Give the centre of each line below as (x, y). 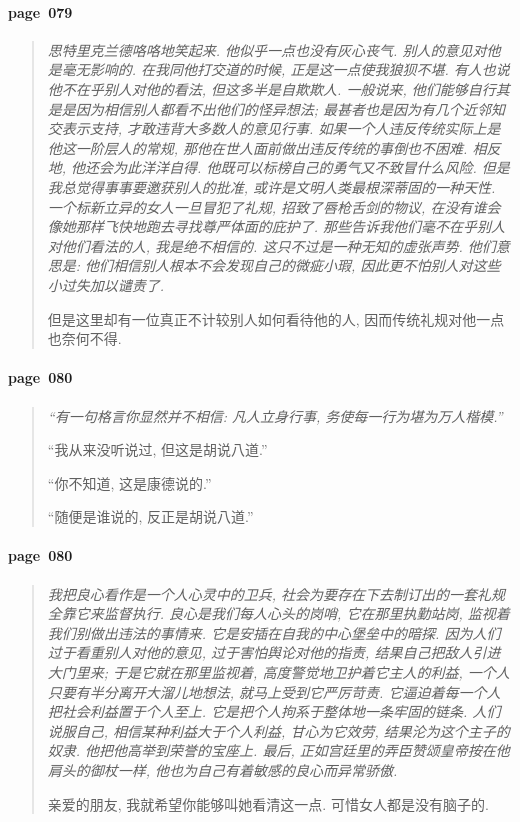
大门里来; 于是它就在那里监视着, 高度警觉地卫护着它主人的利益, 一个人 (278, 672)
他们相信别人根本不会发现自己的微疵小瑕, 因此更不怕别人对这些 (293, 265)
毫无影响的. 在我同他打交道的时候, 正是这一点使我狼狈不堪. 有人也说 (285, 69)
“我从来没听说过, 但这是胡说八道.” (157, 449)
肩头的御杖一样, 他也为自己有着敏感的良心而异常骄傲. (222, 770)
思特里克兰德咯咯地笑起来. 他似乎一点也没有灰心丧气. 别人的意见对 (267, 49)
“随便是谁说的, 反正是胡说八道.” (150, 516)
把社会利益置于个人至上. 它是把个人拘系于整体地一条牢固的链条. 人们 (274, 711)
